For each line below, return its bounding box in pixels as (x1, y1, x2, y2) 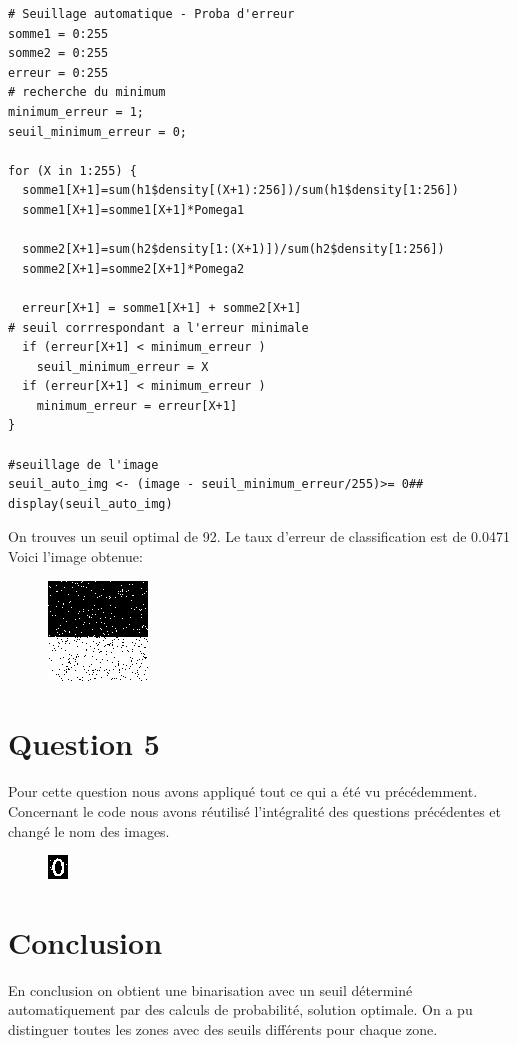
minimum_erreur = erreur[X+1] (36, 398, 238, 413)
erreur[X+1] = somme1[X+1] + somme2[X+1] (22, 300, 302, 315)
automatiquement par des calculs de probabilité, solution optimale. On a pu (8, 999, 473, 1020)
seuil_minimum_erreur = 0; (8, 124, 187, 139)
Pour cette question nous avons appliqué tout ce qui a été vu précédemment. (8, 781, 478, 802)
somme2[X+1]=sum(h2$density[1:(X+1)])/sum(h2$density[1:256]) (22, 242, 445, 257)
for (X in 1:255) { (8, 163, 137, 178)
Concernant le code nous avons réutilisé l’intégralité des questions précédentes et (8, 800, 501, 821)
